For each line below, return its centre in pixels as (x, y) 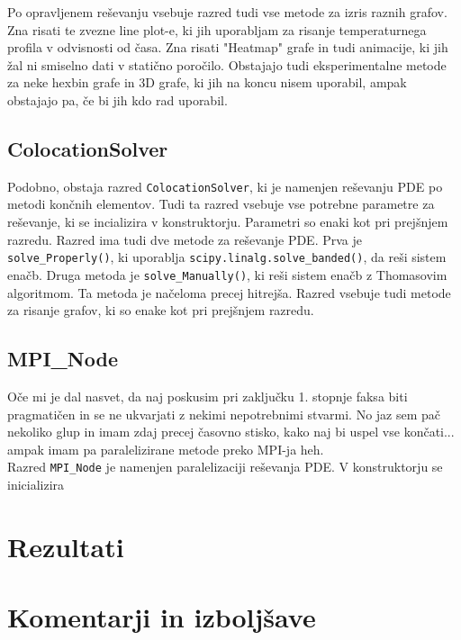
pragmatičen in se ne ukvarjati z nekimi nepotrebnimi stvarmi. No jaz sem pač (224, 414)
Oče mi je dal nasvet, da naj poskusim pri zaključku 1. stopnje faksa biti (208, 396)
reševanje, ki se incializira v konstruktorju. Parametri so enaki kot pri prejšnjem (228, 222)
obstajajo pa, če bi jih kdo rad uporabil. (118, 99)
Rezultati (66, 546)
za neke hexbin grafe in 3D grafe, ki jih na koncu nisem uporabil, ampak (207, 82)
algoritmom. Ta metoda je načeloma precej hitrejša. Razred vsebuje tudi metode (229, 292)
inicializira (36, 484)
